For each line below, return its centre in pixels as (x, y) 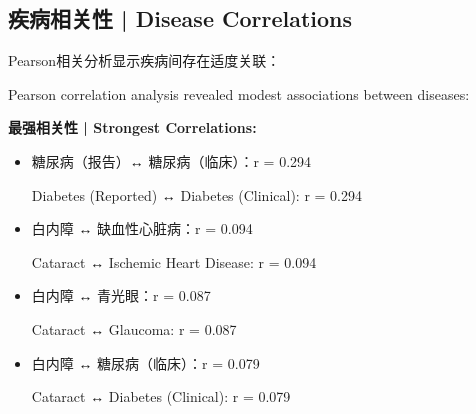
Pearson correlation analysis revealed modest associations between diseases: (239, 93)
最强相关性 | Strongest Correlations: (132, 127)
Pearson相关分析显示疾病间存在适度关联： (144, 60)
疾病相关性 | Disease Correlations (180, 18)
